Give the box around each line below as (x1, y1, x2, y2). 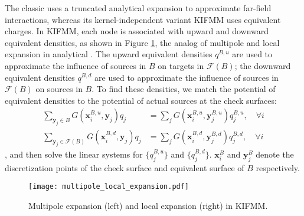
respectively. (256, 161, 300, 174)
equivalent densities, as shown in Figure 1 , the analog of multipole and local (5, 36, 280, 48)
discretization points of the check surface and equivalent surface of (5, 161, 244, 174)
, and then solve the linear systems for (5, 148, 143, 160)
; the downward (234, 59, 291, 71)
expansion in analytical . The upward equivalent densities (5, 48, 213, 60)
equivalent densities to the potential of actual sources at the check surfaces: (5, 94, 277, 106)
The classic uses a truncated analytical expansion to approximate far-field (5, 2, 272, 14)
